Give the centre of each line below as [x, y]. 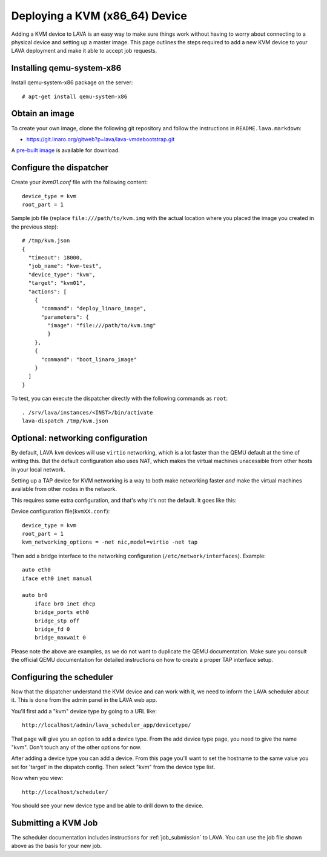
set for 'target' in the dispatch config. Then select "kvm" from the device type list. [113, 767]
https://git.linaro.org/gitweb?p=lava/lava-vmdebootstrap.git [101, 139]
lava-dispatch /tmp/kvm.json [65, 421]
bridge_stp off [57, 621]
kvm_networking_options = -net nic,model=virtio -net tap [110, 542]
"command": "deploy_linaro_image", [94, 308]
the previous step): [35, 227]
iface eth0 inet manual [57, 578]
